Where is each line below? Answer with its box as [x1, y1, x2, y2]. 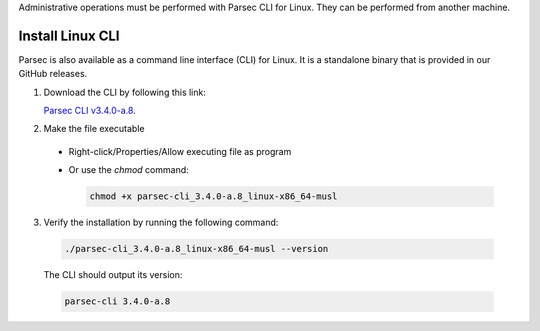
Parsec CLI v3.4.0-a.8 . [43, 105, 137, 117]
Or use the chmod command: [68, 164, 189, 176]
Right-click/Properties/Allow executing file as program [68, 145, 292, 157]
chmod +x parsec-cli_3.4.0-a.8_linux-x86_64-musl [89, 191, 338, 202]
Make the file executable [43, 123, 145, 135]
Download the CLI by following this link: [43, 86, 207, 98]
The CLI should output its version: [43, 269, 183, 281]
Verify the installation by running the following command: [43, 216, 279, 229]
